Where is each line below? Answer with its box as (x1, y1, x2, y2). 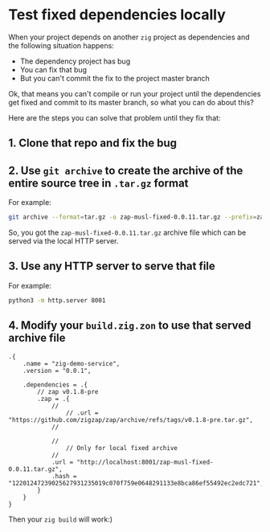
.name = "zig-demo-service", (22, 359, 121, 367)
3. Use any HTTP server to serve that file (8, 260, 215, 273)
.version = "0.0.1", (22, 366, 92, 374)
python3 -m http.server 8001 (8, 296, 106, 305)
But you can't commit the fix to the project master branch (19, 73, 211, 83)
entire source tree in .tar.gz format (8, 176, 189, 190)
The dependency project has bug (19, 56, 131, 66)
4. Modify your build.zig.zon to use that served (8, 319, 252, 333)
